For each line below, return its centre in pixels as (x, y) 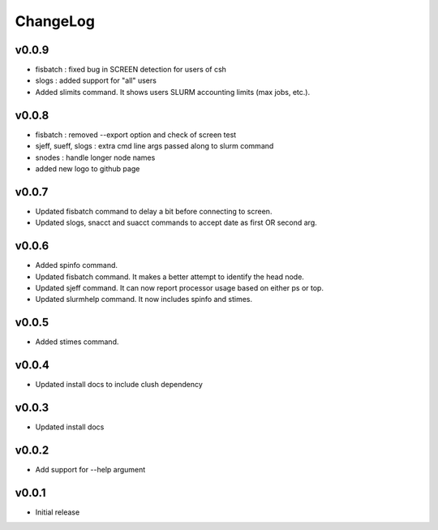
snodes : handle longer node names (95, 157)
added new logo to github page (88, 168)
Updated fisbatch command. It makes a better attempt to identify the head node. (170, 277)
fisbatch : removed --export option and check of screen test (136, 135)
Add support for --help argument (90, 469)
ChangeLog (55, 21)
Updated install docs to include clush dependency (119, 385)
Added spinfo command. (76, 265)
